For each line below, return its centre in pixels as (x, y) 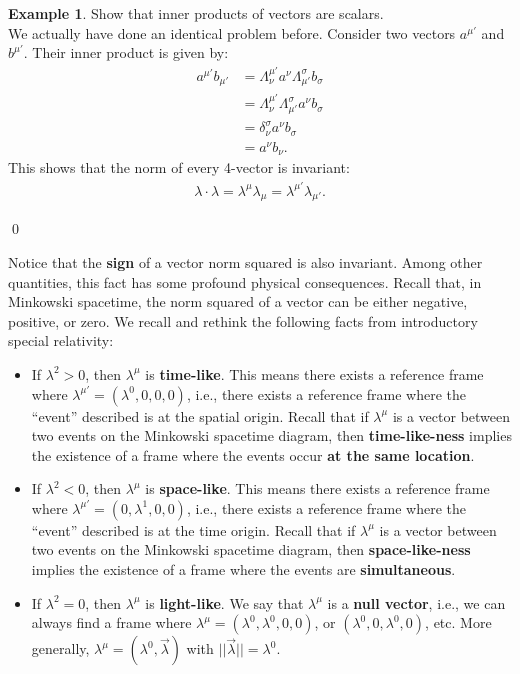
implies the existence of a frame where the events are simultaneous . (243, 569)
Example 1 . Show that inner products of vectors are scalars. (196, 13)
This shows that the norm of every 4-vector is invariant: (179, 167)
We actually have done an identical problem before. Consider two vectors (232, 32)
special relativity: (61, 340)
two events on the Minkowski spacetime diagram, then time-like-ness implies (271, 435)
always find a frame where (111, 622)
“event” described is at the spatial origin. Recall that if (200, 415)
